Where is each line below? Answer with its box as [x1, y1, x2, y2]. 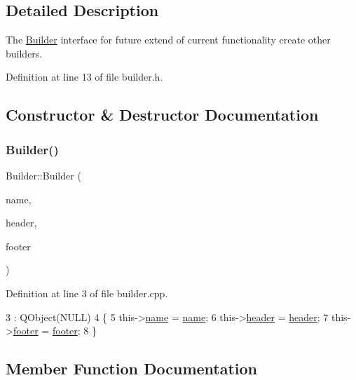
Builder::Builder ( [6, 168, 81, 182]
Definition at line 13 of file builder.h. [6, 69, 163, 84]
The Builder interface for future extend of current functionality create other [6, 32, 331, 47]
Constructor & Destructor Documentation [6, 104, 319, 125]
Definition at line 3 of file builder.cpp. [6, 285, 168, 300]
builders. [6, 46, 43, 60]
